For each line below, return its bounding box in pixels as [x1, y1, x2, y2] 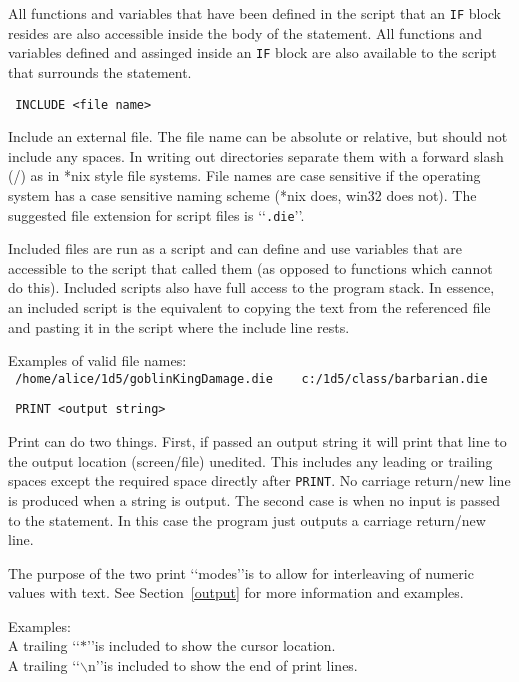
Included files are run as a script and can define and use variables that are [8, 238, 463, 259]
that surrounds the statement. [8, 61, 192, 82]
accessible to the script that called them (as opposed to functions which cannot [8, 257, 493, 278]
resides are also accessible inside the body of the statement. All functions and [8, 22, 482, 43]
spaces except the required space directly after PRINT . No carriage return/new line [8, 470, 511, 491]
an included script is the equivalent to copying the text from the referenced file [8, 296, 491, 317]
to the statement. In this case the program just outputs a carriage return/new [8, 509, 486, 530]
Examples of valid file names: [8, 350, 187, 371]
